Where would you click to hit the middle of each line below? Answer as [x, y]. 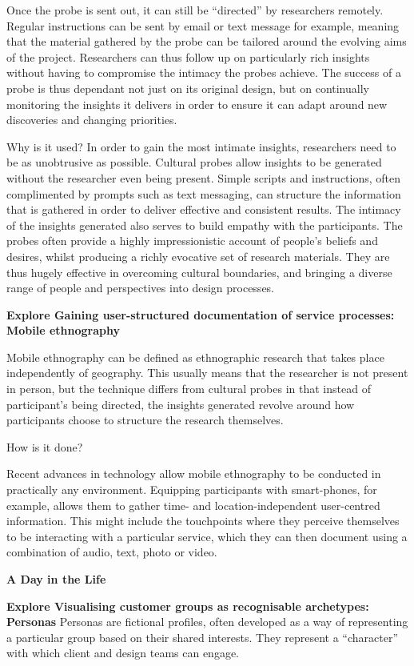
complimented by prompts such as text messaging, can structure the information [204, 193]
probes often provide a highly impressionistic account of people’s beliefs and [192, 241]
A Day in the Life [56, 579]
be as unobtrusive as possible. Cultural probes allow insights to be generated [194, 162]
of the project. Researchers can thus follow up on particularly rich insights [188, 56]
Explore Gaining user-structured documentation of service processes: [201, 314]
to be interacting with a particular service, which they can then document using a [207, 536]
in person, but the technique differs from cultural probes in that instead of [189, 389]
